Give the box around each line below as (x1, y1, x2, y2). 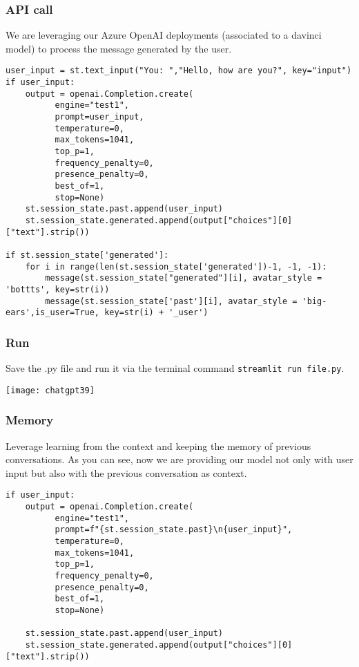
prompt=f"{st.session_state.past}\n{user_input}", (55, 525, 293, 535)
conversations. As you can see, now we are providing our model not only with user (6, 452, 353, 467)
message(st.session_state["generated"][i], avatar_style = (45, 273, 322, 283)
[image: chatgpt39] (6, 385, 95, 395)
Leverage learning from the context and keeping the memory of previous (6, 438, 311, 453)
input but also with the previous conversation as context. (6, 465, 247, 480)
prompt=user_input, (55, 112, 144, 122)
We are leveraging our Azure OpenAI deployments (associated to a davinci (6, 28, 322, 42)
